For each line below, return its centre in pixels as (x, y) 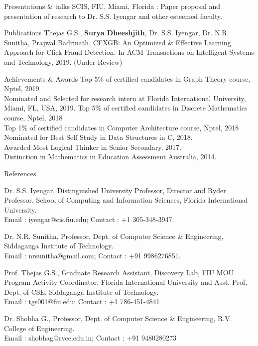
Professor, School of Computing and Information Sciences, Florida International (126, 200)
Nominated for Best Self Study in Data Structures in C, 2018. (98, 137)
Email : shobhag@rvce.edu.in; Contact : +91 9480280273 (90, 338)
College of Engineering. (39, 328)
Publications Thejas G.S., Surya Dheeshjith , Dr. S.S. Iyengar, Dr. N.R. (117, 33)
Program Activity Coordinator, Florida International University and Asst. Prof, (126, 282)
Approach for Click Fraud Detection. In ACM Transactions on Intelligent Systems (129, 52)
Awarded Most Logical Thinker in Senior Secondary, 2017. (93, 147)
